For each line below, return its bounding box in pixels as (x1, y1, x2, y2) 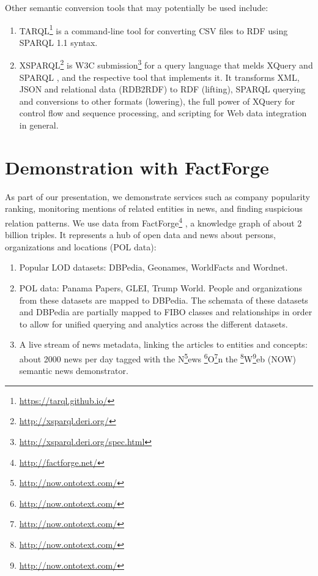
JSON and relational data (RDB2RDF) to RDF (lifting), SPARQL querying (19, 83, 306, 95)
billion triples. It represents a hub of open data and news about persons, (5, 228, 276, 241)
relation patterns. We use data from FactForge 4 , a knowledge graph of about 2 (5, 214, 302, 229)
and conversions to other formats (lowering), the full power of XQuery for (19, 94, 295, 107)
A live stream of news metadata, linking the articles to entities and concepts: (19, 338, 308, 351)
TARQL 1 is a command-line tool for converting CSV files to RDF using (19, 22, 288, 37)
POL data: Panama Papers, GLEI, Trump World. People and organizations (19, 282, 303, 294)
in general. (19, 119, 59, 132)
